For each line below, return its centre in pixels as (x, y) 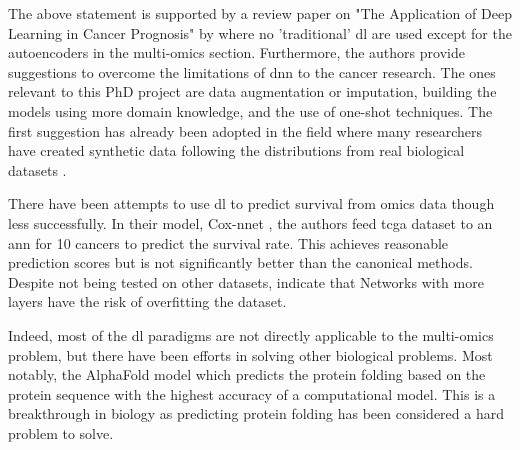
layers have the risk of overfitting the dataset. (147, 301)
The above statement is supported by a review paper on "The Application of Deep (260, 13)
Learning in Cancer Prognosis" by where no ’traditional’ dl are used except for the (260, 32)
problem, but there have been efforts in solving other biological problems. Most (250, 354)
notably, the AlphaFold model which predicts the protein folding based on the (247, 374)
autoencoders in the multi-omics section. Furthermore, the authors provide (236, 52)
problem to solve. (61, 432)
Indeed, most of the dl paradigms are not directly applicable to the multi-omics (251, 334)
